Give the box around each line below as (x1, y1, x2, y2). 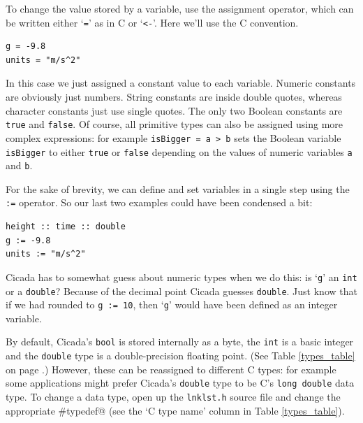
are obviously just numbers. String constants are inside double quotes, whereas (6, 89, 342, 104)
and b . (6, 158, 33, 173)
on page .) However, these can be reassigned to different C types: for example (6, 361, 336, 376)
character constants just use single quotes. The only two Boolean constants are (6, 103, 343, 117)
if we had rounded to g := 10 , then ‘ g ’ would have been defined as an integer (6, 297, 338, 312)
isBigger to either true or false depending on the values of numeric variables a (6, 144, 353, 159)
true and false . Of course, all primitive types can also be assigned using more (6, 117, 343, 131)
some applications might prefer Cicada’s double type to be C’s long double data (6, 375, 355, 390)
